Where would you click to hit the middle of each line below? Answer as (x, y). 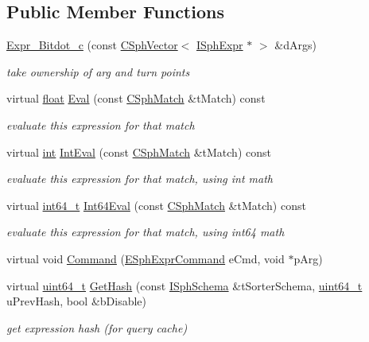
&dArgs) (295, 45)
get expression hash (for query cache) (97, 327)
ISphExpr (219, 45)
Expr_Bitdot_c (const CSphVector (92, 45)
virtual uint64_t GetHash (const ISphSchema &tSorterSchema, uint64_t (184, 285)
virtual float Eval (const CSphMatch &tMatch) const (136, 98)
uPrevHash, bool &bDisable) (77, 301)
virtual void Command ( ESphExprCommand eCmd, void (146, 258)
